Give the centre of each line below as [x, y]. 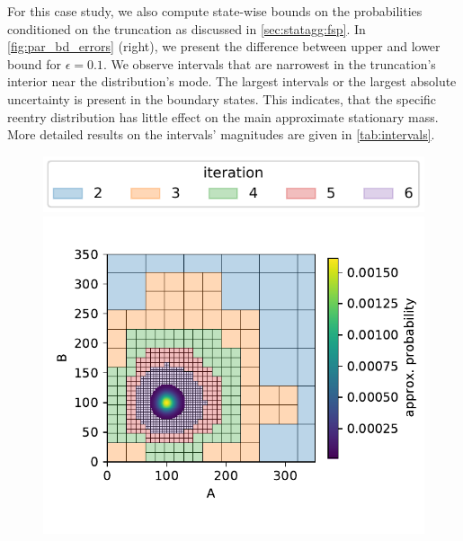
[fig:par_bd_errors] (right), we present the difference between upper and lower [224, 46]
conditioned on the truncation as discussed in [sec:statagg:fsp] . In [187, 28]
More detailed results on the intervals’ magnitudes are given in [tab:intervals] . [221, 134]
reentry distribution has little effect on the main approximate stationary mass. [223, 116]
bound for [34, 63]
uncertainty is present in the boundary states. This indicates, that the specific [222, 98]
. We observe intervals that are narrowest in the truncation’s [269, 63]
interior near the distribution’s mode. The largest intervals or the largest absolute [232, 81]
